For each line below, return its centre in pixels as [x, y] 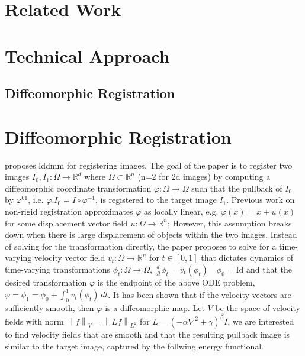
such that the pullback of [237, 188]
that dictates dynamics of [247, 258]
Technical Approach [87, 55]
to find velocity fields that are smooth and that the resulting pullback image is [147, 334]
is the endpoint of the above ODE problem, [176, 282]
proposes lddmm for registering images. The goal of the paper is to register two [149, 165]
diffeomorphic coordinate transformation [78, 188]
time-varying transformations [58, 269]
